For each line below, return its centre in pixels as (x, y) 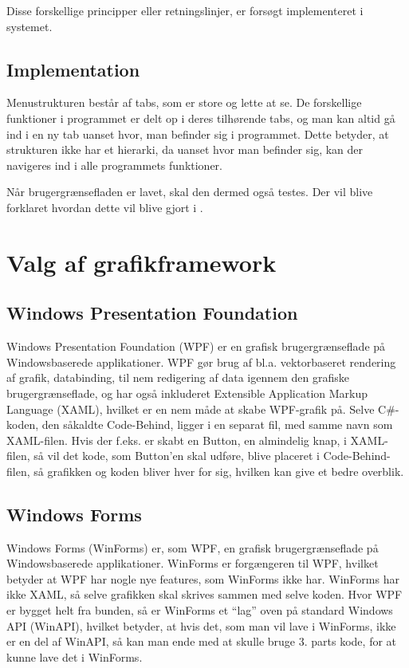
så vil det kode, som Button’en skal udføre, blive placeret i (177, 456)
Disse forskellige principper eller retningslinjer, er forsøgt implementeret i (185, 10)
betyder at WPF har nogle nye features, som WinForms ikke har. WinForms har (203, 578)
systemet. (29, 26)
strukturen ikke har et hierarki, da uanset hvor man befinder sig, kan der (185, 149)
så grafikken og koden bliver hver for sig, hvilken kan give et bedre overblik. (219, 471)
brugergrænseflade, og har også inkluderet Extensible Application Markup (187, 393)
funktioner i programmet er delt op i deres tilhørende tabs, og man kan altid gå (201, 118)
